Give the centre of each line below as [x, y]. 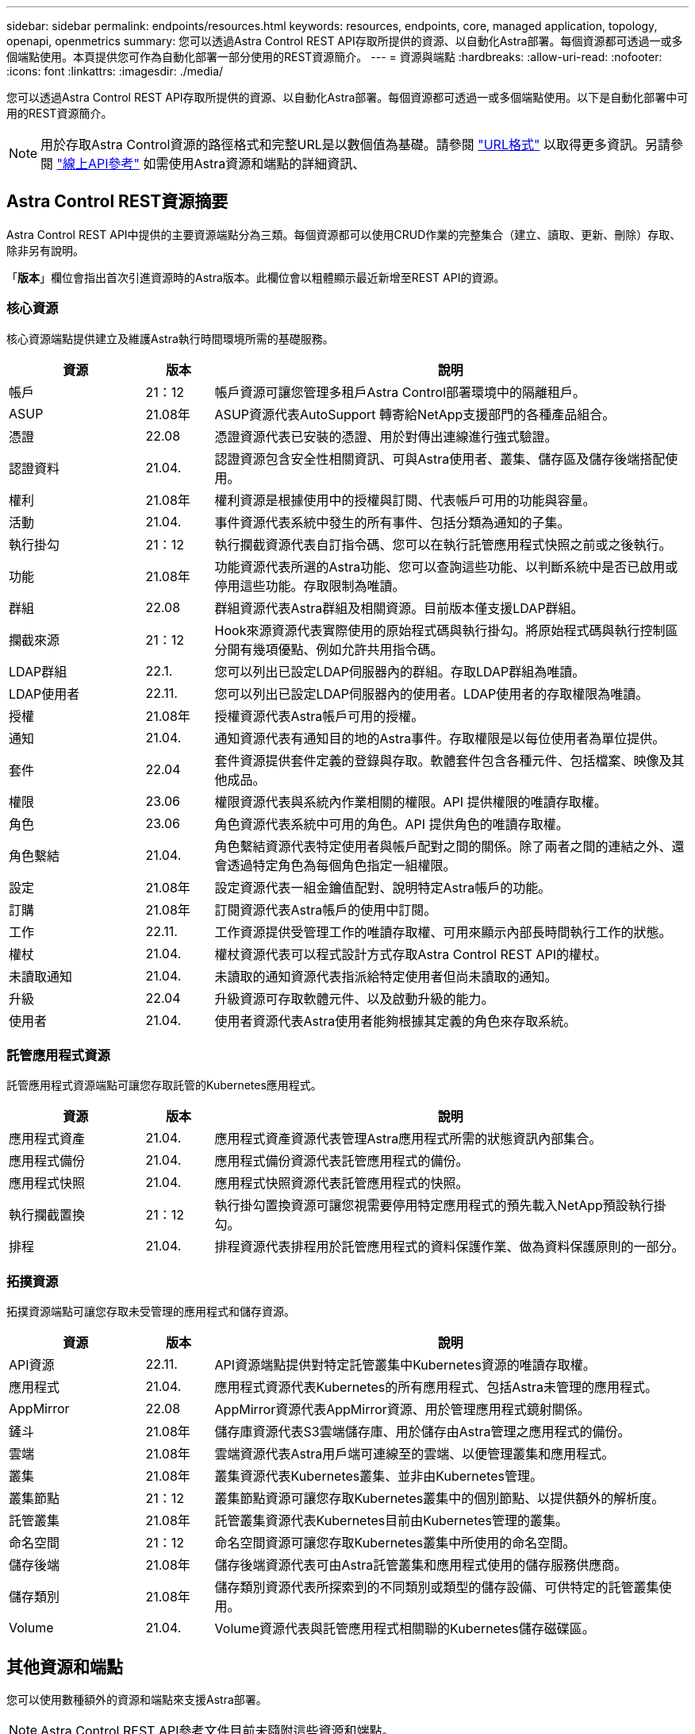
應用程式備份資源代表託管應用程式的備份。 [342, 1161]
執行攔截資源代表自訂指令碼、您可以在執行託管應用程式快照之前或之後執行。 [443, 544]
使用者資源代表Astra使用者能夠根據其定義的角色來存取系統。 [395, 1021]
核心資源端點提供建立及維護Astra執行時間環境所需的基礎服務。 [170, 338]
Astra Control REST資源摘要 [117, 202]
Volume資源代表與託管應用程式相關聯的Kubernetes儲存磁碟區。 [405, 1629]
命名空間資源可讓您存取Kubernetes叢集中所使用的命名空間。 [395, 1543]
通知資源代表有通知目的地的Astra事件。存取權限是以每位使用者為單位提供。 [440, 738]
